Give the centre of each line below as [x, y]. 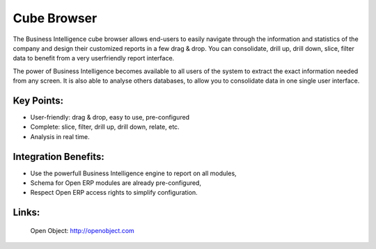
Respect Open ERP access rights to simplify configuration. [114, 193]
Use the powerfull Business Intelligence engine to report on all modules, [133, 173]
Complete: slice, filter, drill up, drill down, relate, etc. [105, 127]
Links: [26, 212]
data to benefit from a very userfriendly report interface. [94, 58]
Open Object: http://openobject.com [83, 230]
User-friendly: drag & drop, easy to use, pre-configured [110, 118]
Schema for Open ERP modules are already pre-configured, [116, 183]
